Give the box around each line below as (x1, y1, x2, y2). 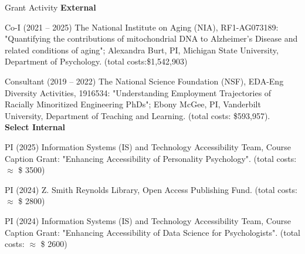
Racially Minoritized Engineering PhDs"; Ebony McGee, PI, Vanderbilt (5, 98, 261, 110)
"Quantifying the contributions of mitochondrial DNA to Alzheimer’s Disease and (5, 32, 298, 45)
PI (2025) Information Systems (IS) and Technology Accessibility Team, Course (5, 140, 291, 153)
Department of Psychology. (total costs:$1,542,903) (5, 55, 188, 67)
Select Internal (5, 121, 66, 133)
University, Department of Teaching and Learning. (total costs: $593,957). (5, 109, 270, 121)
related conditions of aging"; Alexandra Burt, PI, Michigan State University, (5, 43, 279, 56)
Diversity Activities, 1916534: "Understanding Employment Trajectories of (5, 86, 272, 99)
